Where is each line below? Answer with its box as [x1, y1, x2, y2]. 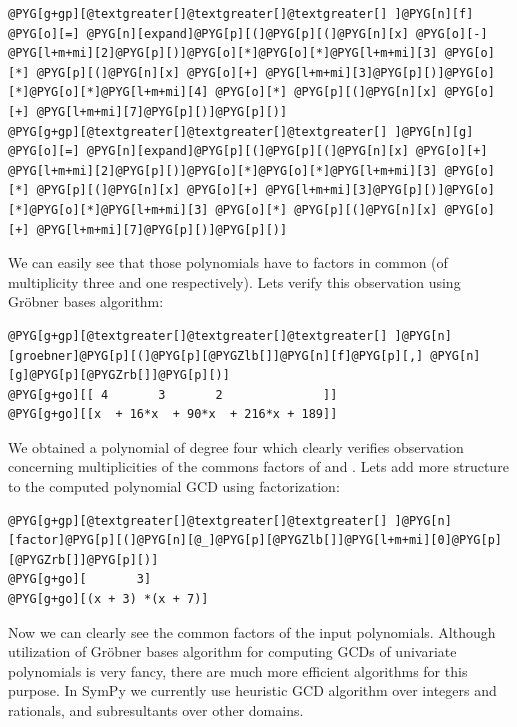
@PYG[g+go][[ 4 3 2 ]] [8, 387, 338, 402]
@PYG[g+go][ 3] [8, 572, 152, 587]
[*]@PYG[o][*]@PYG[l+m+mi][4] [8, 85, 209, 100]
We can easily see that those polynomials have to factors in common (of [8, 252, 448, 273]
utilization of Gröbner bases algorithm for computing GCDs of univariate [8, 641, 457, 662]
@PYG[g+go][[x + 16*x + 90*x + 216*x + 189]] [8, 407, 338, 422]
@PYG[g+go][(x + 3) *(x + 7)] [8, 592, 209, 607]
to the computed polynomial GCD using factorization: [8, 476, 340, 497]
